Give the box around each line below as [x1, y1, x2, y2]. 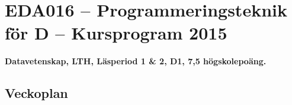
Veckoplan [5, 84, 68, 102]
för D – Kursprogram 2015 [5, 21, 227, 45]
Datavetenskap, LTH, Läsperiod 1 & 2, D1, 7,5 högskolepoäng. [5, 55, 267, 67]
